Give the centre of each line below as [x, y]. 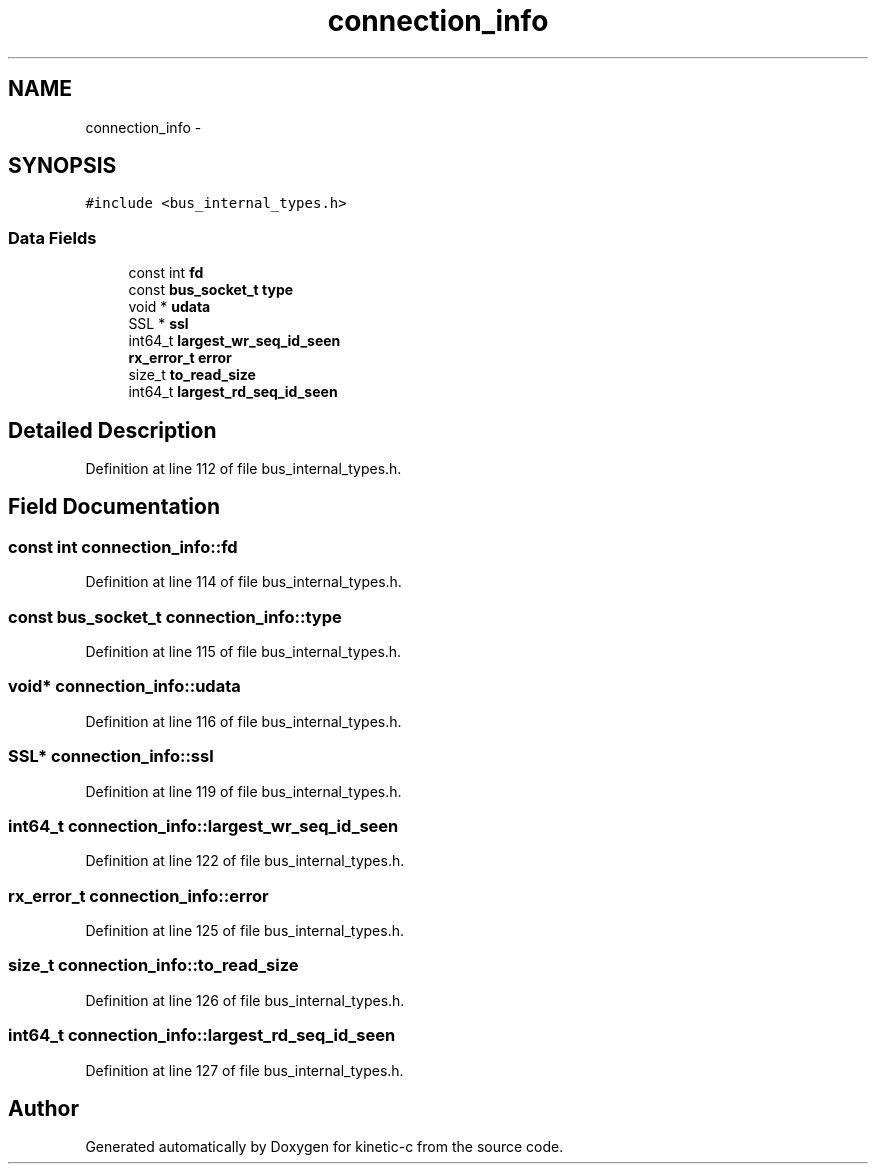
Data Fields [52, 237]
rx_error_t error [180, 358]
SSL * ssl [158, 324]
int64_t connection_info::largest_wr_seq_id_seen [203, 825]
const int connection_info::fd [123, 546]
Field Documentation [114, 507]
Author [43, 1108]
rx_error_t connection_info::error [138, 895]
